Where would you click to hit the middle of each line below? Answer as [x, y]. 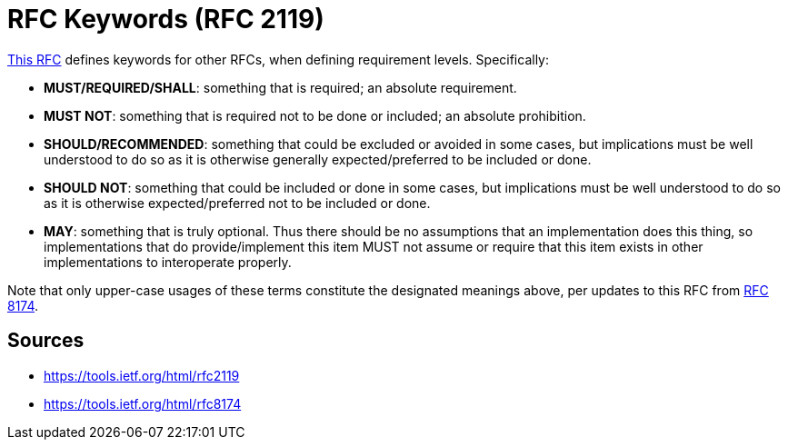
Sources [46, 341]
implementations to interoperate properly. [168, 262]
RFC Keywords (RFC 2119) [166, 19]
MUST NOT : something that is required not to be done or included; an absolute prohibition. [315, 115]
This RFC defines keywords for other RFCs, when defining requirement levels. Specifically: [279, 59]
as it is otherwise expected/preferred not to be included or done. [237, 203]
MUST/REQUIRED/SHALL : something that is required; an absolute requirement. [280, 87]
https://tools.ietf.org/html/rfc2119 [142, 375]
